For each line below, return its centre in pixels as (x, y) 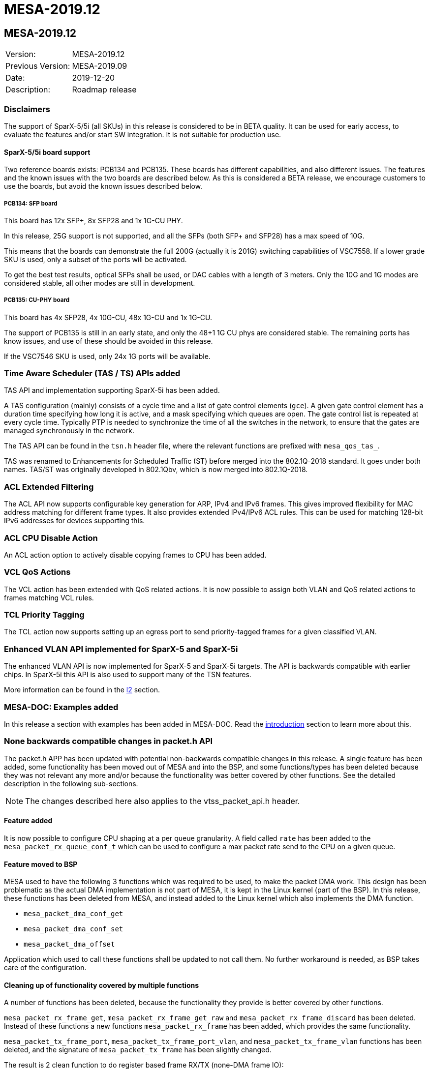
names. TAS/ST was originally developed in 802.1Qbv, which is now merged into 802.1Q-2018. (156, 470)
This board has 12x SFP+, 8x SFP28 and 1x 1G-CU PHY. (93, 220)
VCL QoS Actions (37, 572)
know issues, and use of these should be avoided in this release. (108, 341)
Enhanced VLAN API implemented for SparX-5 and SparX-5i (121, 649)
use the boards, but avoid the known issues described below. (103, 186)
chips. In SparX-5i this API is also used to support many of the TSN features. (128, 675)
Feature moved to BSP (41, 864)
